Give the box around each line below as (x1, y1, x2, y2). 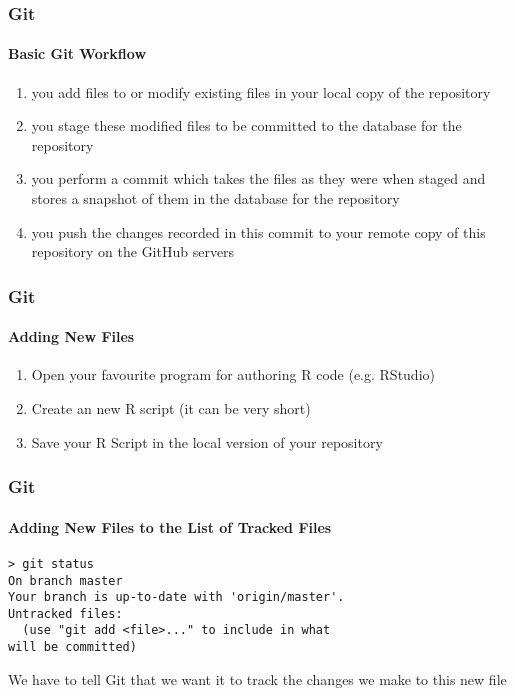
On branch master (8, 573, 123, 588)
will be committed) (8, 640, 137, 655)
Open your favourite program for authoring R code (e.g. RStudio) (31, 364, 435, 385)
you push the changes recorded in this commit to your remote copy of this (31, 221, 486, 242)
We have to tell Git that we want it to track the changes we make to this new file (8, 668, 507, 689)
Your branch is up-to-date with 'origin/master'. (8, 590, 345, 605)
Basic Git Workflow (8, 43, 147, 64)
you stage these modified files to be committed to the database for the (31, 115, 462, 136)
